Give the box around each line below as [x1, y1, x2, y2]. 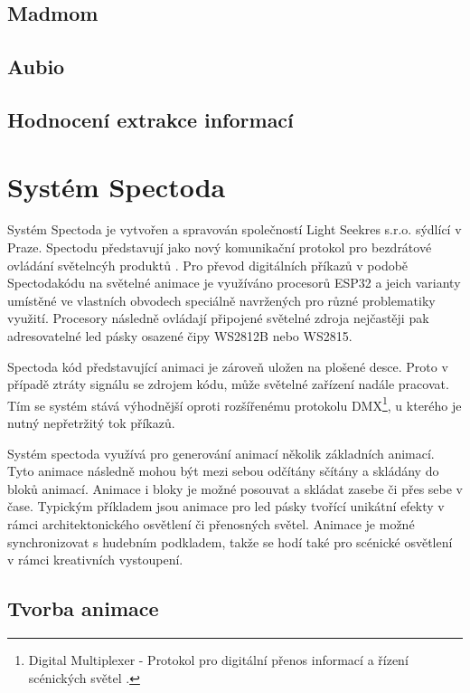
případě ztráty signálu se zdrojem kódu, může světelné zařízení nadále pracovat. [7, 375, 449, 394]
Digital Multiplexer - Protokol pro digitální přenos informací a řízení [28, 650, 409, 669]
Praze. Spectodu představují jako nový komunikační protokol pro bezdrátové [7, 238, 432, 257]
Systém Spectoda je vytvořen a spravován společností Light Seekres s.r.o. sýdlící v [7, 220, 462, 239]
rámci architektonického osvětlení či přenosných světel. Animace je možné [7, 515, 415, 534]
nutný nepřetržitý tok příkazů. [7, 413, 175, 432]
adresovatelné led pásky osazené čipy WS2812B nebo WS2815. [7, 327, 352, 346]
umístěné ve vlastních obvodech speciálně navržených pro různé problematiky [7, 290, 436, 309]
